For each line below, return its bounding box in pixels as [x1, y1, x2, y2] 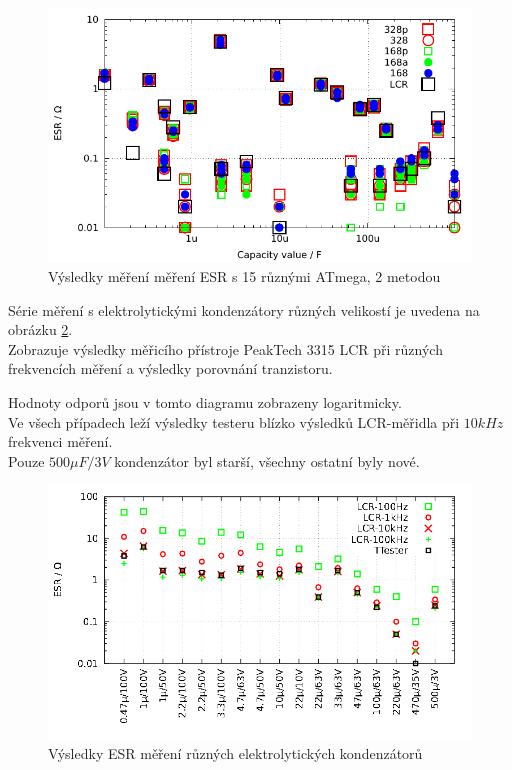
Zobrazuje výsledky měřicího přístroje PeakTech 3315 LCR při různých [8, 338, 443, 359]
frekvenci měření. [8, 431, 113, 452]
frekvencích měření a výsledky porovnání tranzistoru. [8, 358, 333, 379]
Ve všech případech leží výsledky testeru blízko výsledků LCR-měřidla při [8, 411, 460, 432]
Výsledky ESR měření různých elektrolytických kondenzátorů [48, 743, 423, 764]
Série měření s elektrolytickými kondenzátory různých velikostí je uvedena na [8, 299, 480, 320]
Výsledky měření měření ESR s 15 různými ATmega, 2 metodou [48, 265, 441, 286]
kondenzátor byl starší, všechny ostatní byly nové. [114, 450, 420, 471]
